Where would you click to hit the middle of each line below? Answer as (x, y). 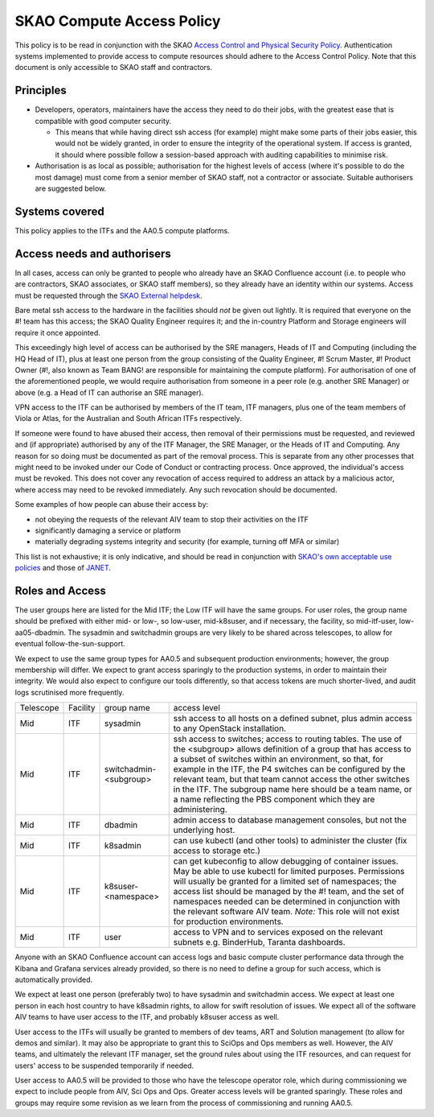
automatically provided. (54, 979)
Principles (41, 91)
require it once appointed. (57, 332)
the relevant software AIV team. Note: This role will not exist (286, 912)
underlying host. (204, 831)
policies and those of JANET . (63, 568)
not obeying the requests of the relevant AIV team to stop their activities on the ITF (172, 519)
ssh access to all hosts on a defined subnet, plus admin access (293, 719)
